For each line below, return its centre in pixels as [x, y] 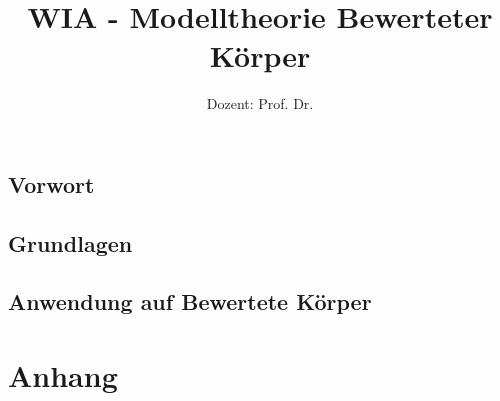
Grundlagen [70, 242]
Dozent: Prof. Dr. [260, 103]
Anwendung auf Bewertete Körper [190, 301]
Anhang [63, 375]
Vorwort [51, 183]
